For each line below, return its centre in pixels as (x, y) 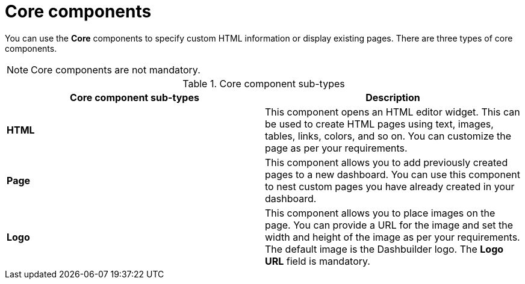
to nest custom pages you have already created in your (390, 186)
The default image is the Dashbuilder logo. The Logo (384, 249)
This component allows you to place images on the (380, 213)
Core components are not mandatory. (116, 69)
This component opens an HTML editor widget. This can (393, 112)
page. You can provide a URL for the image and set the (389, 225)
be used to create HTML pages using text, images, (379, 124)
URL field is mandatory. (318, 261)
